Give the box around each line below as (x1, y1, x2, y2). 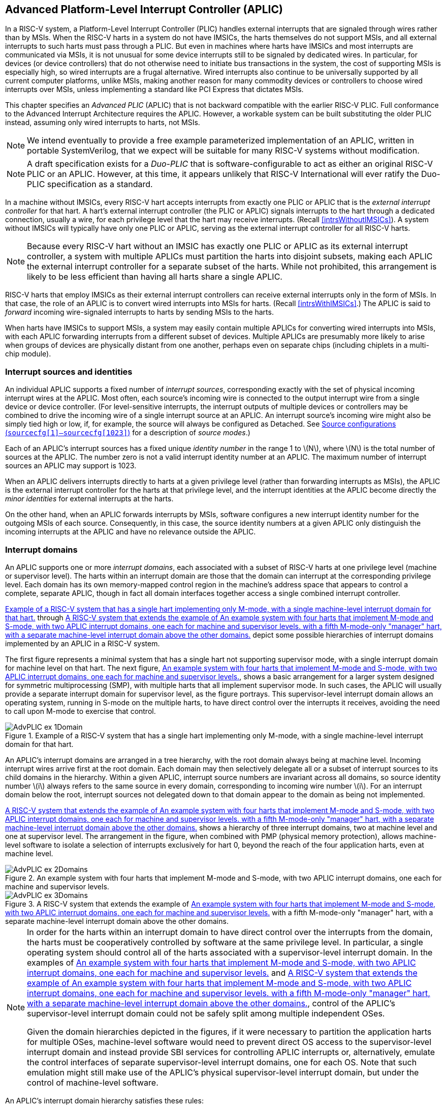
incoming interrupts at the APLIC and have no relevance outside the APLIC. (5, 527, 256, 536)
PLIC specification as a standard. (27, 179, 153, 190)
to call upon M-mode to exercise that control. (5, 706, 156, 715)
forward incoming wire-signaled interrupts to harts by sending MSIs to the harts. (5, 308, 274, 317)
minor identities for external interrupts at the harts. (5, 494, 174, 503)
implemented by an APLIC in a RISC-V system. (5, 639, 160, 648)
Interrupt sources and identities (5, 366, 133, 377)
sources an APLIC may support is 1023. (5, 461, 137, 470)
